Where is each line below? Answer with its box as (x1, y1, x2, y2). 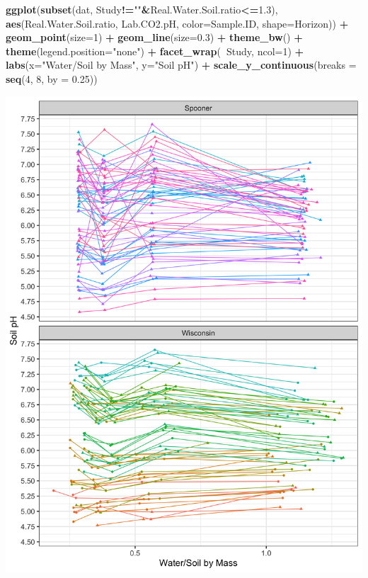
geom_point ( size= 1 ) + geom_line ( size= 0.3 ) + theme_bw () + (6, 30, 303, 45)
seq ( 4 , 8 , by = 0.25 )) (6, 71, 98, 86)
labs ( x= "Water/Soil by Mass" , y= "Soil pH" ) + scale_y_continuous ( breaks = (6, 57, 357, 72)
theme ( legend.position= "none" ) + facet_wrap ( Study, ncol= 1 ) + (6, 43, 304, 58)
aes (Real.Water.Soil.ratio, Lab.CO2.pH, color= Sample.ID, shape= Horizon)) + (6, 16, 349, 30)
